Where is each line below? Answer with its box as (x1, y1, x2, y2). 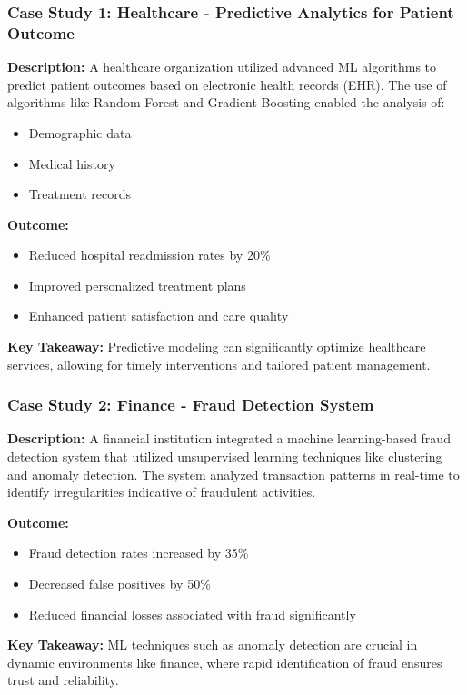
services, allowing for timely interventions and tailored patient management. (7, 354, 431, 373)
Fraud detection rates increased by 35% (28, 543, 249, 562)
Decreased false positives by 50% (28, 574, 211, 593)
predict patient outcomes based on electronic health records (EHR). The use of (7, 74, 447, 94)
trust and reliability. (7, 670, 119, 690)
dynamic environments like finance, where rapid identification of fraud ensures (7, 652, 442, 671)
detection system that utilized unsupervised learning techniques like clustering (7, 447, 442, 466)
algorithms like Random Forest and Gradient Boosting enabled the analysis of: (7, 93, 445, 112)
